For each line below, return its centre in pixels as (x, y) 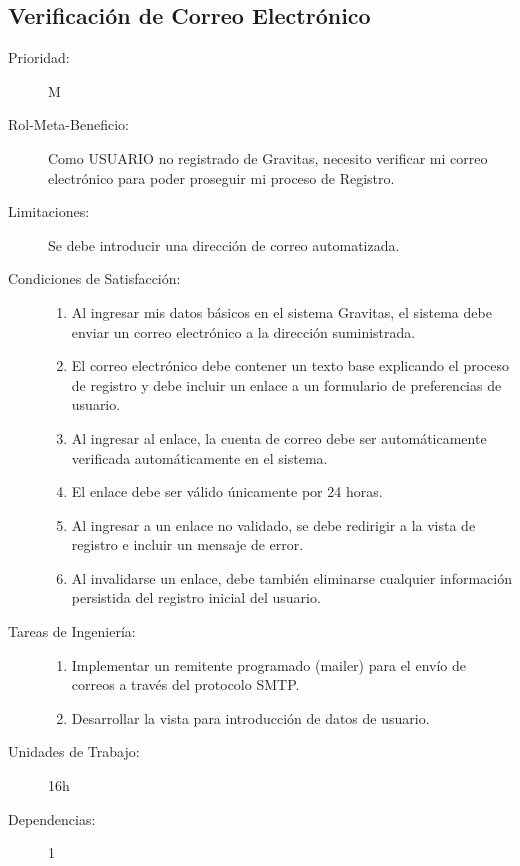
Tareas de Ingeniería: (72, 631)
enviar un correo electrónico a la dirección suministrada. (243, 331)
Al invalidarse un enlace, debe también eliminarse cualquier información (291, 577)
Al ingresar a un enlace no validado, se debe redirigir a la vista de (273, 524)
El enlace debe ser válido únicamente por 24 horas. (227, 491)
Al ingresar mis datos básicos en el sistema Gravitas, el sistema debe (281, 311)
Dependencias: (52, 818)
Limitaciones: (49, 211)
